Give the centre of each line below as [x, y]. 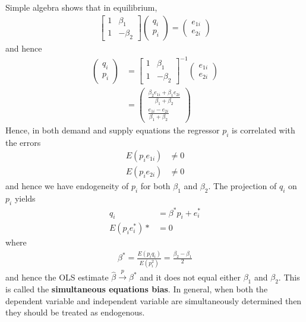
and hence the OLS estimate [57, 277]
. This [289, 277]
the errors [23, 142]
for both [155, 186]
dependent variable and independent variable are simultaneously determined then [154, 300]
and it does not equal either [190, 277]
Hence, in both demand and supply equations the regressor [113, 130]
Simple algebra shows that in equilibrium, [81, 7]
